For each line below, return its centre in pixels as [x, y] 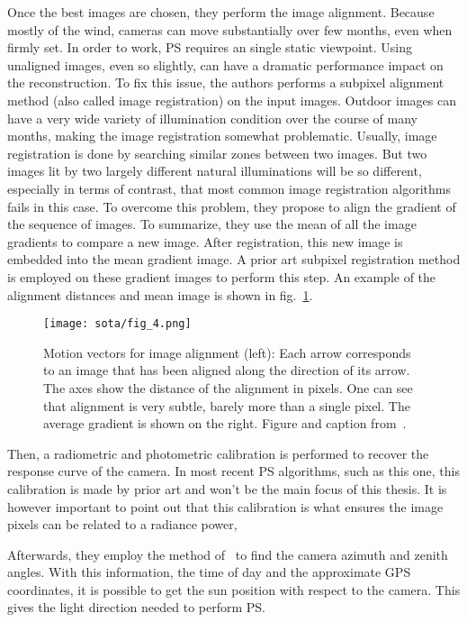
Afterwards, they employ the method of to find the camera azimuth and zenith [228, 554]
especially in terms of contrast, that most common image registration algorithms [229, 188]
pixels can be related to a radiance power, [122, 524]
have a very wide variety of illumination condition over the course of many [213, 118]
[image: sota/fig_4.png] [117, 324]
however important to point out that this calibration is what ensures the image [225, 506]
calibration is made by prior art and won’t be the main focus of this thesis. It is [227, 488]
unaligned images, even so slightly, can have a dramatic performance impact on [225, 64]
